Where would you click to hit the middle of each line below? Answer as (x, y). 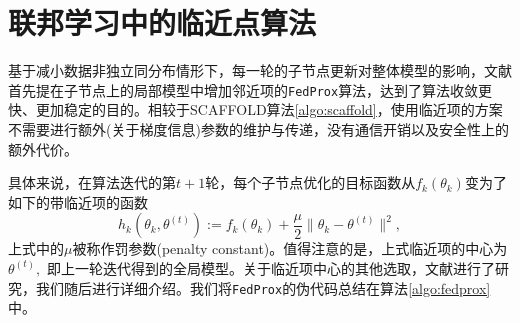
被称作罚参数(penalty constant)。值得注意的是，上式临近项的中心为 (290, 248)
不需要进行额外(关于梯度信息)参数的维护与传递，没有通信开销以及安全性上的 (258, 128)
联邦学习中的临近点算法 (162, 22)
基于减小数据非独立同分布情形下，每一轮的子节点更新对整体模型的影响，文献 (260, 70)
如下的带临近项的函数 (78, 201)
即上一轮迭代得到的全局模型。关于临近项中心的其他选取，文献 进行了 (270, 267)
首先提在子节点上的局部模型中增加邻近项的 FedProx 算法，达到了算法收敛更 (250, 89)
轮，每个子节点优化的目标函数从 (310, 182)
